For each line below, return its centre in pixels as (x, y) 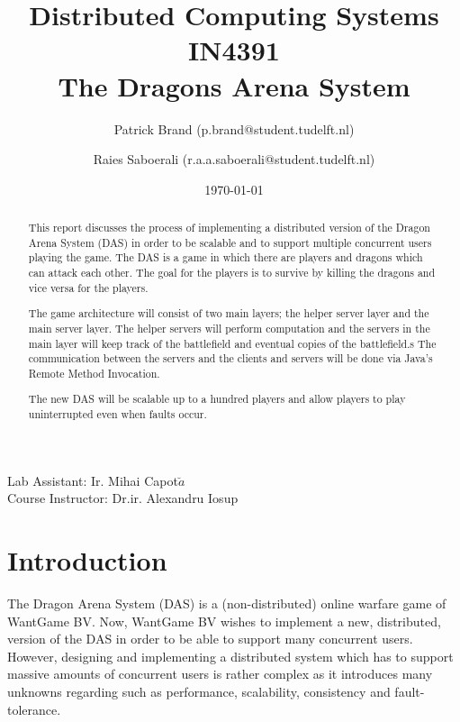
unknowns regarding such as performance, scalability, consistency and (199, 692)
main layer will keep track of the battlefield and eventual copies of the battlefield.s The (232, 343)
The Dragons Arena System (234, 85)
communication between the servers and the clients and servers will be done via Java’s (230, 358)
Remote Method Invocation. (94, 373)
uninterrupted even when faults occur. (117, 414)
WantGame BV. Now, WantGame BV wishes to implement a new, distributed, (224, 621)
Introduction (87, 560)
